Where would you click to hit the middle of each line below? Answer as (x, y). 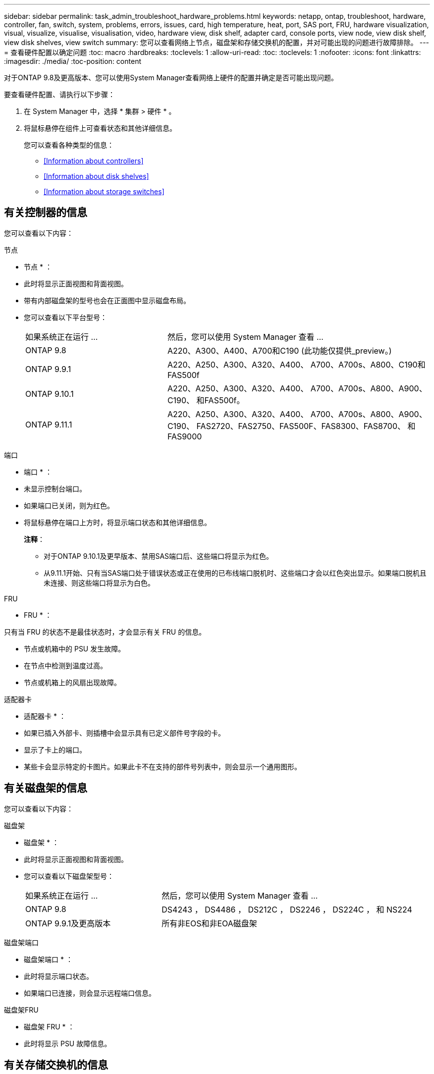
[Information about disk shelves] (96, 176)
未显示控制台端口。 (55, 488)
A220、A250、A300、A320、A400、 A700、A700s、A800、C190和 (296, 364)
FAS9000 (185, 436)
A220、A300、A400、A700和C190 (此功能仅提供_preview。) (279, 350)
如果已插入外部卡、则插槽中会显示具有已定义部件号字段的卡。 (124, 733)
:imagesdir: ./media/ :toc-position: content (73, 61)
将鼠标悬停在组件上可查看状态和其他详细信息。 (100, 128)
